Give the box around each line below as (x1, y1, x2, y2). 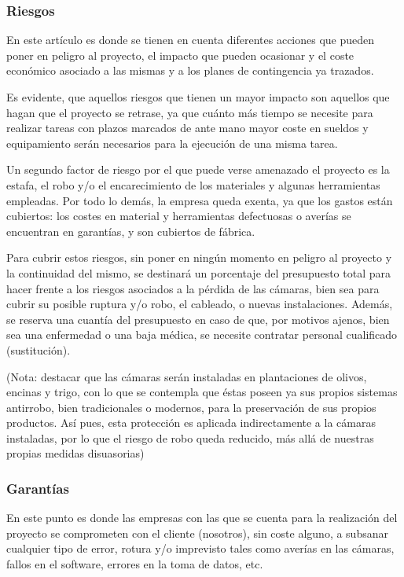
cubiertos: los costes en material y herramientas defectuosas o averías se (6, 208, 351, 224)
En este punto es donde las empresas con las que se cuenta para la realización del (6, 509, 398, 526)
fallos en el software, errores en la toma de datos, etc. (6, 556, 263, 572)
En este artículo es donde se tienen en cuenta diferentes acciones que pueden (6, 31, 375, 48)
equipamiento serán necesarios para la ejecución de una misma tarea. (6, 134, 338, 151)
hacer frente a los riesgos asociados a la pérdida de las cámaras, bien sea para (6, 280, 380, 296)
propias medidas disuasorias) (6, 445, 145, 461)
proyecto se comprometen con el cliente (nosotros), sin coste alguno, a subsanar (6, 524, 388, 541)
